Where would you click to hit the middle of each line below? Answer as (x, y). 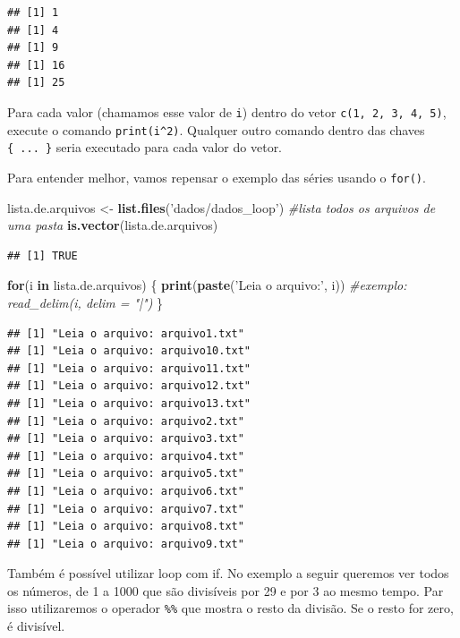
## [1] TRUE (43, 255)
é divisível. (36, 626)
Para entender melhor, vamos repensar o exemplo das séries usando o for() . (217, 177)
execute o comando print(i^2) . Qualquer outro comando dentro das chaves (216, 129)
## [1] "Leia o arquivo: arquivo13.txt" (129, 403)
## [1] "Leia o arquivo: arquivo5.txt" (126, 474)
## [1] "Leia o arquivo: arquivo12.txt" (129, 386)
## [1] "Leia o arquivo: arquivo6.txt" (126, 491)
